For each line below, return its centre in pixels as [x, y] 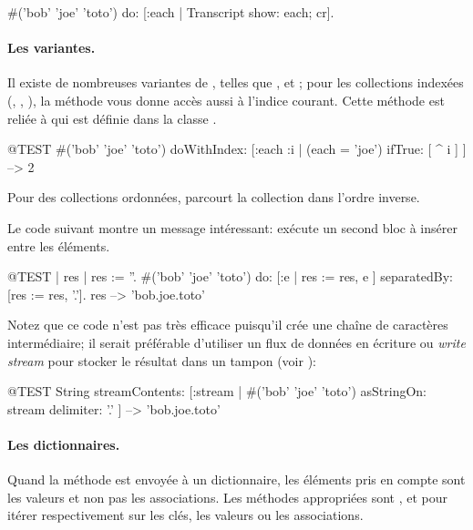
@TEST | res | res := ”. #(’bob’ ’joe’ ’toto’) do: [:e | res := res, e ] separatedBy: [230, 276]
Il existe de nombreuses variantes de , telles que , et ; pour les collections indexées [236, 82]
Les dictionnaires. [64, 444]
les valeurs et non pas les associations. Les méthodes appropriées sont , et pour [227, 497]
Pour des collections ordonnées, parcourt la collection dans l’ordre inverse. [214, 197]
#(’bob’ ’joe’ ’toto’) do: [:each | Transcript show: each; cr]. [171, 12]
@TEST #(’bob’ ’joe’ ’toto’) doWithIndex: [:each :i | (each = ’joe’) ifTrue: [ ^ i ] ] [237, 149]
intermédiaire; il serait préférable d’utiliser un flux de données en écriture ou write [236, 342]
